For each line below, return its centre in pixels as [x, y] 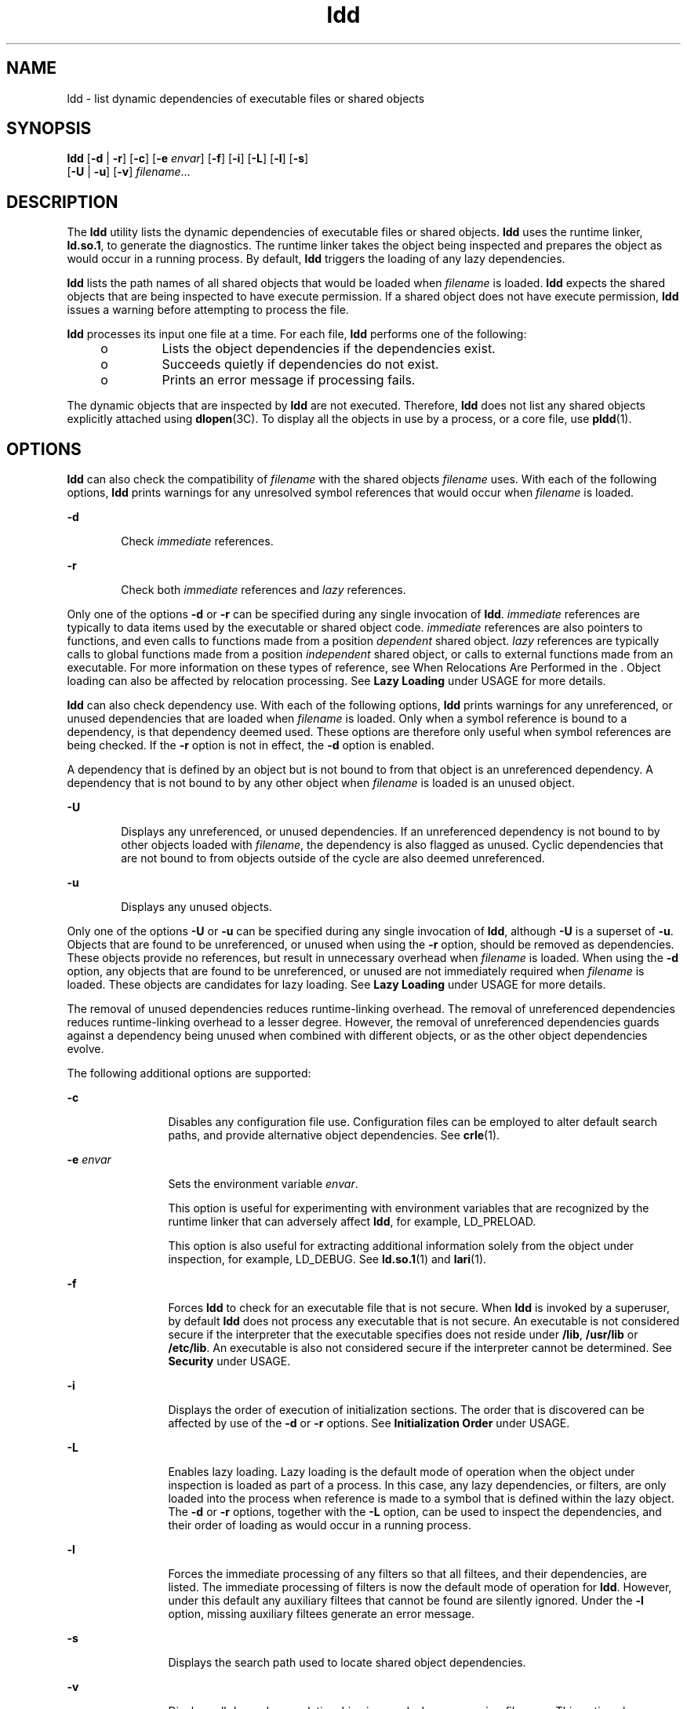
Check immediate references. [197, 541]
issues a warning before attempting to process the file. [208, 310]
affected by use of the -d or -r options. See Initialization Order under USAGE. [369, 1423]
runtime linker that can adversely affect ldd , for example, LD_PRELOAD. [352, 1222]
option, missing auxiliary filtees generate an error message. [322, 1614]
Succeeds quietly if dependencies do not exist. [300, 364]
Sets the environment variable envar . [263, 1184]
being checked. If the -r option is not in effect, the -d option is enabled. [251, 745]
